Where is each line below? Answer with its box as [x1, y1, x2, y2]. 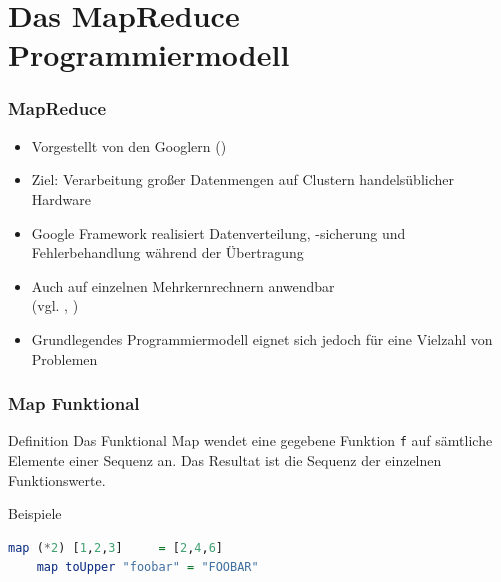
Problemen [31, 348, 98, 369]
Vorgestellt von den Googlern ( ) [31, 135, 227, 156]
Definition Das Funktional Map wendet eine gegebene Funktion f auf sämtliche [8, 430, 493, 451]
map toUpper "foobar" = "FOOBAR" [36, 560, 259, 575]
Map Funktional [8, 391, 140, 416]
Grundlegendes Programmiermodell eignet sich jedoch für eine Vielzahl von [31, 328, 493, 349]
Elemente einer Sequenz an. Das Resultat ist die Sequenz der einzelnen [8, 450, 442, 470]
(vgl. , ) [31, 295, 79, 316]
